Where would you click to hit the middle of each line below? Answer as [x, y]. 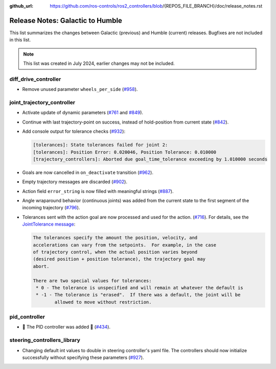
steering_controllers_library [45, 340]
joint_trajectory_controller [42, 102]
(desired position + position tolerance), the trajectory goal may [119, 259]
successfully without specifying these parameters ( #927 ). [83, 358]
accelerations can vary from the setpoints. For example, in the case [125, 245]
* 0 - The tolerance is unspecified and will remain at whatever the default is [140, 288]
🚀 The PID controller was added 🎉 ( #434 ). [66, 327]
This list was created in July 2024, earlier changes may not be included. [99, 63]
